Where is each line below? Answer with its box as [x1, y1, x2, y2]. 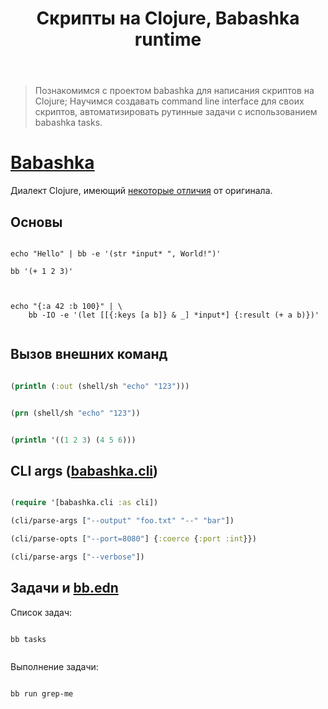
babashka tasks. [34, 117, 103, 129]
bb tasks [10, 634, 47, 644]
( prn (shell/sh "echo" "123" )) [10, 408, 141, 418]
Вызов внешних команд [10, 346, 168, 363]
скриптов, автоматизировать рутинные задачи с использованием [34, 106, 318, 118]
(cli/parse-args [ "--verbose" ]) [10, 552, 145, 562]
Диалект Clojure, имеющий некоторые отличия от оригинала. [10, 185, 273, 197]
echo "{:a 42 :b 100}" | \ [10, 301, 123, 311]
